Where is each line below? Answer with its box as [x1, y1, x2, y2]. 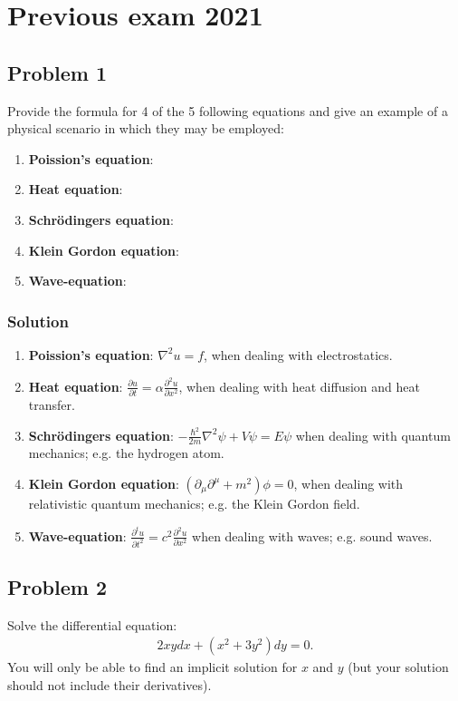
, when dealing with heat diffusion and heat [178, 376, 420, 395]
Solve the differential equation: [7, 615, 177, 634]
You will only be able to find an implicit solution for [7, 657, 298, 677]
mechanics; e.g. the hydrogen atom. [28, 443, 224, 462]
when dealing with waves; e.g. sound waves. [192, 526, 433, 545]
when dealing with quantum [295, 425, 451, 444]
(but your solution [348, 657, 449, 677]
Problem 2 [7, 572, 107, 600]
